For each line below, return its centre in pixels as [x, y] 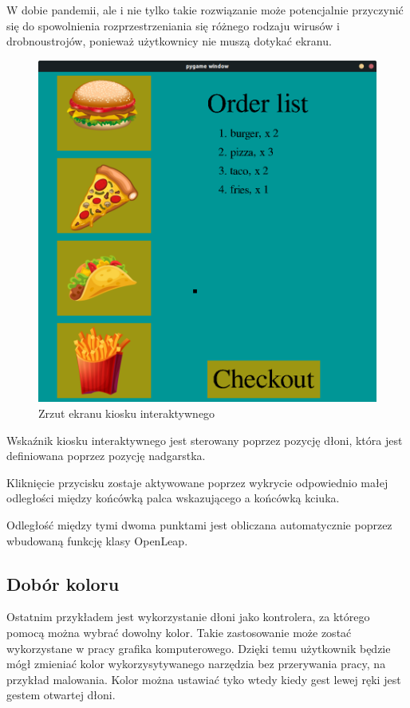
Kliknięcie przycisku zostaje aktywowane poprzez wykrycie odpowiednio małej [197, 482]
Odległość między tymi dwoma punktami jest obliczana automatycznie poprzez [199, 525]
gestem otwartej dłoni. [61, 695]
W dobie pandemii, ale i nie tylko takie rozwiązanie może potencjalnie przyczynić [205, 10]
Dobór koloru [63, 583]
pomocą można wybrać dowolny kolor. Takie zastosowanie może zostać [179, 633]
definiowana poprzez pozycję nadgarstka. [106, 456]
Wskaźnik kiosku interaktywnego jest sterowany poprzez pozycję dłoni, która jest [205, 440]
